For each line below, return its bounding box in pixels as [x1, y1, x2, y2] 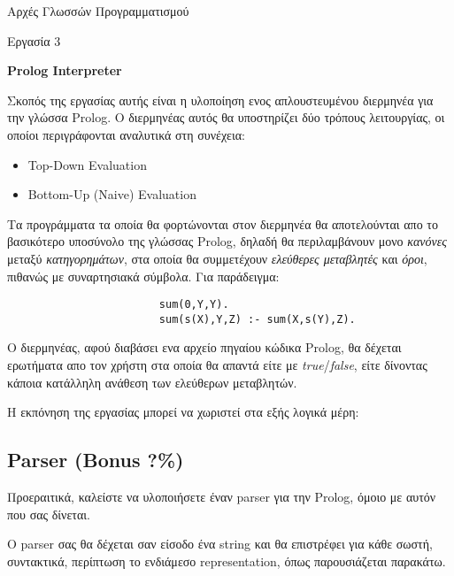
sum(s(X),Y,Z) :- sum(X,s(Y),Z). [158, 312, 356, 326]
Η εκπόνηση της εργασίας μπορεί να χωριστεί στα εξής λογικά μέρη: [7, 403, 359, 421]
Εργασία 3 [7, 31, 61, 50]
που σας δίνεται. [7, 504, 90, 523]
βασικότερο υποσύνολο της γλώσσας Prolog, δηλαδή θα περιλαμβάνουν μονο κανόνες [7, 232, 447, 250]
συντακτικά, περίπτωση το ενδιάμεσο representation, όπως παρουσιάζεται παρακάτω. [7, 551, 446, 570]
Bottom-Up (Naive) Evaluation [27, 185, 196, 204]
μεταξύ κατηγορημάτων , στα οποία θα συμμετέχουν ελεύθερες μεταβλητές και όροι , [7, 249, 427, 267]
